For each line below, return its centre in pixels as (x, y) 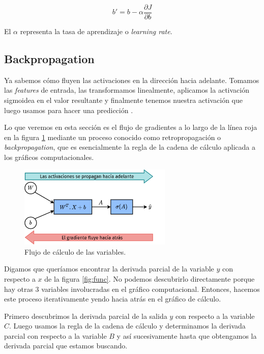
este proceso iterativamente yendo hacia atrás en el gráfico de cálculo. (113, 299)
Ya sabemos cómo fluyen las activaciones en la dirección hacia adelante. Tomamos (132, 80)
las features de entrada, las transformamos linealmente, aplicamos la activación (127, 90)
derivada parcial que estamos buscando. (66, 346)
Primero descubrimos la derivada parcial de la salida (86, 316)
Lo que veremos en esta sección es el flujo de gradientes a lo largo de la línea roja (131, 127)
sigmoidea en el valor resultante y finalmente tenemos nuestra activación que (123, 100)
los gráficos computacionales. (49, 157)
